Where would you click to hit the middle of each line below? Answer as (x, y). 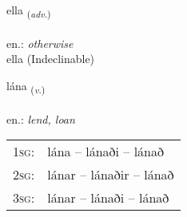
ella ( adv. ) (29, 11)
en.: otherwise (40, 43)
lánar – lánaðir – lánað (111, 175)
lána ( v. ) (26, 86)
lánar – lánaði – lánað (108, 198)
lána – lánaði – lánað (106, 152)
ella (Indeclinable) (51, 59)
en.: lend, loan (41, 118)
